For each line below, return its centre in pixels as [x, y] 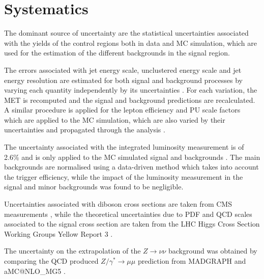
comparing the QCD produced [51, 261]
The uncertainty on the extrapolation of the [72, 251]
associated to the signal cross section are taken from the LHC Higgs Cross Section [132, 224]
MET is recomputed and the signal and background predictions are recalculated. [130, 100]
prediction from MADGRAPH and [192, 261]
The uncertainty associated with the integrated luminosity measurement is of [124, 147]
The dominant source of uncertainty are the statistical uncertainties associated [126, 33]
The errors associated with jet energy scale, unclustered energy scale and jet [123, 69]
